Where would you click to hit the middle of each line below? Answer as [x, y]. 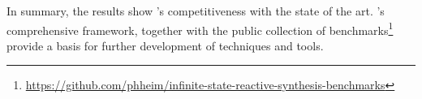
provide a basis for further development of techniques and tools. [165, 45]
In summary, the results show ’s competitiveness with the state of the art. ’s [196, 11]
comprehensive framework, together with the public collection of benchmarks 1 [200, 28]
